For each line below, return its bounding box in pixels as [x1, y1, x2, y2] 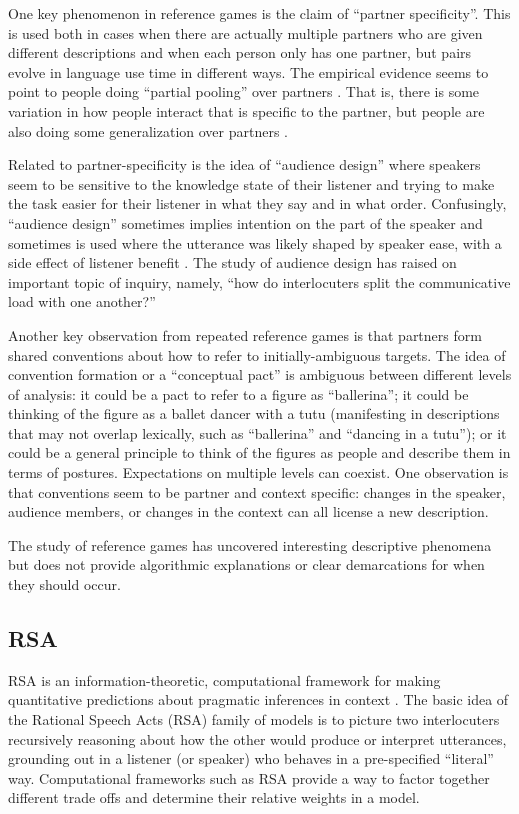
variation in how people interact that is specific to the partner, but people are [8, 100, 485, 121]
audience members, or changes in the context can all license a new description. [8, 501, 489, 522]
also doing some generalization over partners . [8, 120, 288, 141]
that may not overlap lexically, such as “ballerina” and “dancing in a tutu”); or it [8, 422, 507, 443]
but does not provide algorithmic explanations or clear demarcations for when [8, 554, 485, 575]
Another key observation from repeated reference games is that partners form [8, 324, 482, 345]
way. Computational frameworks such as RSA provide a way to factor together [8, 767, 490, 788]
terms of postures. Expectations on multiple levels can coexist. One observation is [8, 462, 509, 483]
